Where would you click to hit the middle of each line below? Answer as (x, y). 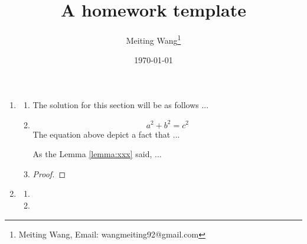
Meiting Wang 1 (153, 39)
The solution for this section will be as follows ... (121, 104)
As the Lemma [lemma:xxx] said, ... (97, 154)
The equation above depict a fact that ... (106, 134)
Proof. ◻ (49, 173)
